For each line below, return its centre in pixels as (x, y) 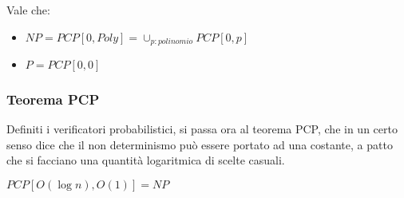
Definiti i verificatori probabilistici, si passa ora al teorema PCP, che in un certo (202, 129)
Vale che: (28, 10)
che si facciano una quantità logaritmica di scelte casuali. (146, 160)
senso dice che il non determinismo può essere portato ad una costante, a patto (200, 144)
